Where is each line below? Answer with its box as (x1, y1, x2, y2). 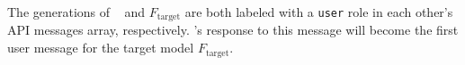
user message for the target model (7, 38, 194, 57)
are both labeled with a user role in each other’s (184, 3, 453, 20)
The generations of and (7, 3, 145, 20)
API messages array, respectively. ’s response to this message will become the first (7, 20, 459, 39)
